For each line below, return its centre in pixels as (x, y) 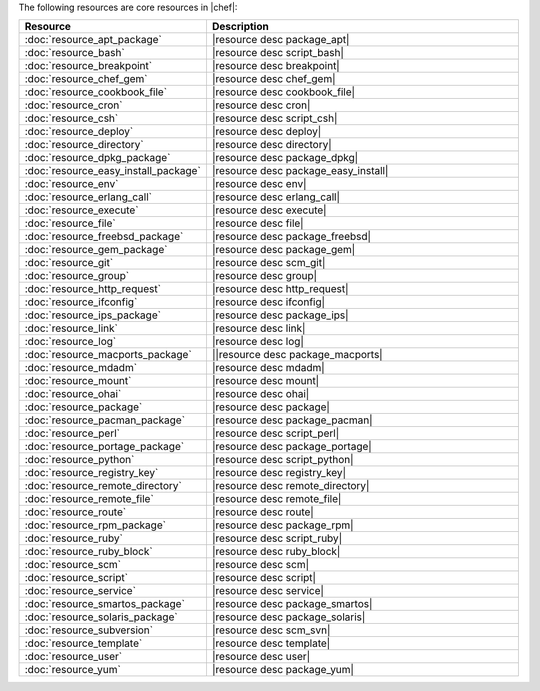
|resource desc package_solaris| (288, 617)
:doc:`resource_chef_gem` (86, 79)
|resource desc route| (262, 512)
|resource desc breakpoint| (275, 66)
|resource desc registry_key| (279, 473)
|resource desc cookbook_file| (283, 92)
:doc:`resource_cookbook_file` (96, 92)
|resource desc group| (264, 276)
